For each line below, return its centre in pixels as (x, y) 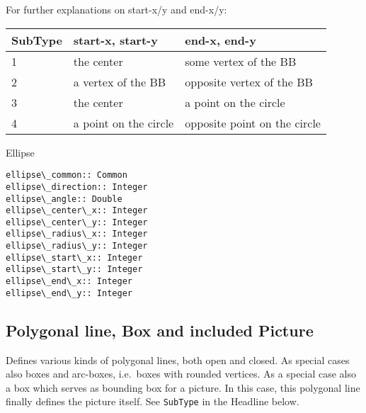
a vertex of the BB (120, 81)
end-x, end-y (221, 40)
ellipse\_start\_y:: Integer (74, 270)
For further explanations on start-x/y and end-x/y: (116, 9)
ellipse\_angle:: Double (64, 199)
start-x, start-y (115, 40)
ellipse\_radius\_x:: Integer (77, 234)
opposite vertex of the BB (249, 81)
